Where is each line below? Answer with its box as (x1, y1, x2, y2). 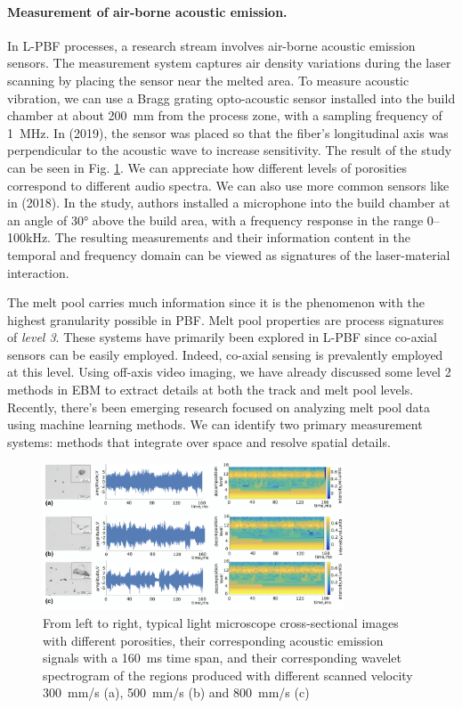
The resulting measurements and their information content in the (54, 228, 411, 247)
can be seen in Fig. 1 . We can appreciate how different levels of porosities (7, 158, 407, 176)
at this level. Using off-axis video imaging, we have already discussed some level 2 (7, 362, 451, 381)
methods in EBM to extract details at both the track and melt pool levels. (7, 380, 414, 399)
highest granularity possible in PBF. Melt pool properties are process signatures (7, 310, 444, 329)
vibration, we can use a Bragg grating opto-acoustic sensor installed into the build (7, 88, 456, 107)
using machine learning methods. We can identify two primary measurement (7, 415, 423, 434)
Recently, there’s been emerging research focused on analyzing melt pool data (7, 397, 431, 416)
